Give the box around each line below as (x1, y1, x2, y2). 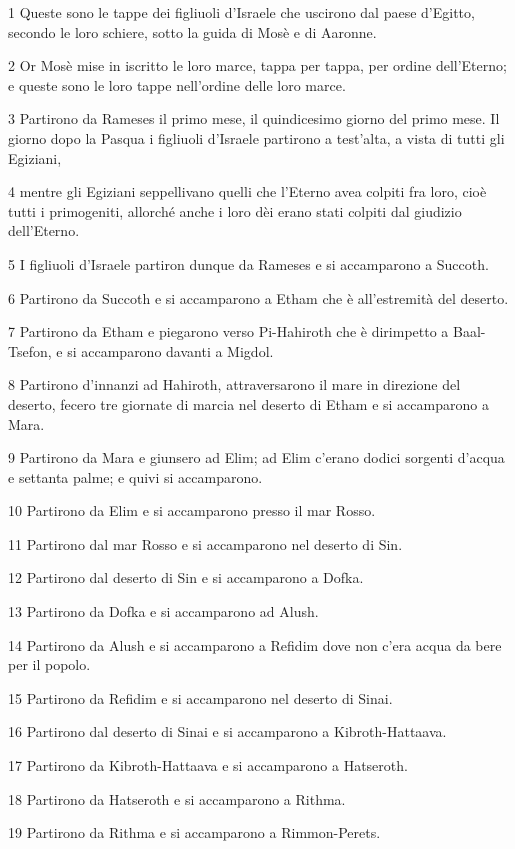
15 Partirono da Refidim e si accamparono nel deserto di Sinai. (8, 687, 393, 708)
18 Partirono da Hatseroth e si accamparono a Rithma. (8, 788, 346, 809)
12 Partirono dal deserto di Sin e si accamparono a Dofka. (8, 567, 364, 588)
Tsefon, (8, 340, 52, 361)
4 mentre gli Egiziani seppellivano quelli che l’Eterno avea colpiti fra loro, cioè (8, 181, 487, 202)
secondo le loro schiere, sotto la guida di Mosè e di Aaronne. (8, 21, 377, 42)
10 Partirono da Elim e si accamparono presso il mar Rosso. (8, 500, 376, 521)
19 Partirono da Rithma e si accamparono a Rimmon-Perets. (8, 822, 381, 843)
